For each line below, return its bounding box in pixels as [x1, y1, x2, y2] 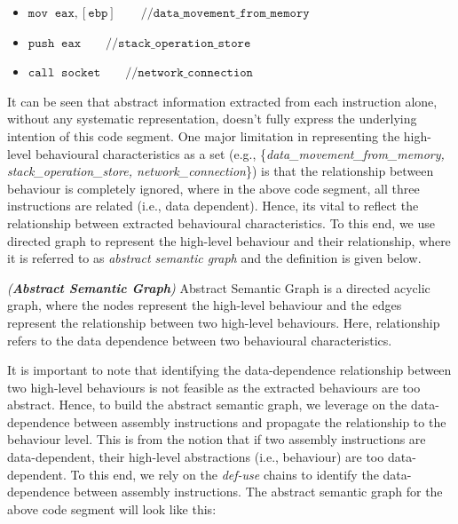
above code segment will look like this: [7, 499, 217, 518]
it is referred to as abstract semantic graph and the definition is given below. [7, 249, 422, 267]
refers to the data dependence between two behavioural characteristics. [7, 330, 392, 349]
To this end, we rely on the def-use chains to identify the [70, 464, 379, 483]
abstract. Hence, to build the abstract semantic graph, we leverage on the [7, 395, 407, 414]
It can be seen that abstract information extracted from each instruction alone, [7, 91, 438, 110]
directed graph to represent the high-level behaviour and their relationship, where [7, 231, 451, 250]
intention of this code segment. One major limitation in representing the [7, 126, 400, 145]
